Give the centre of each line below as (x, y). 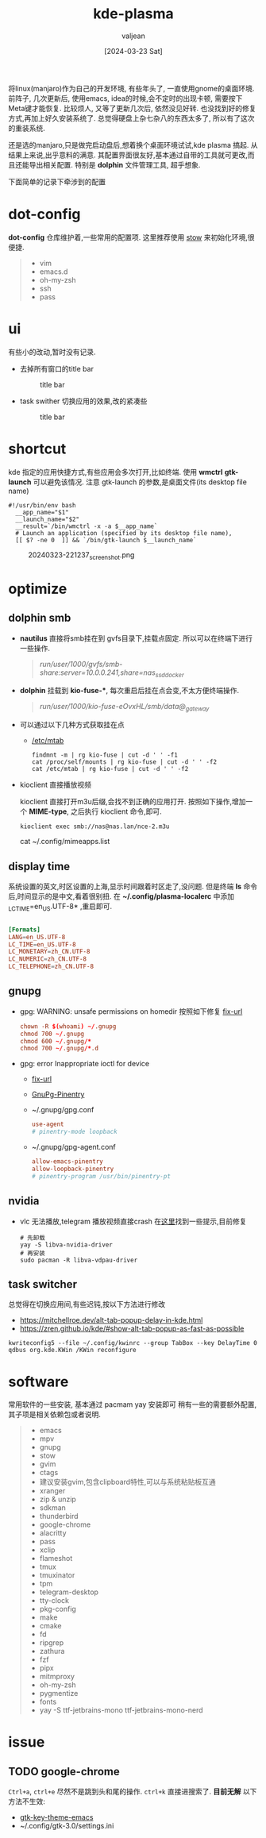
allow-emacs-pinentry (67, 1162)
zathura (52, 1651)
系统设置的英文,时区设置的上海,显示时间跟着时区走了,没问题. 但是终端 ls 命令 (133, 886)
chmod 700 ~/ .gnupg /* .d (59, 1049)
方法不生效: (27, 1801)
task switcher (43, 1284)
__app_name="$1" (42, 512)
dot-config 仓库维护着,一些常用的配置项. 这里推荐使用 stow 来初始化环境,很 (132, 237)
